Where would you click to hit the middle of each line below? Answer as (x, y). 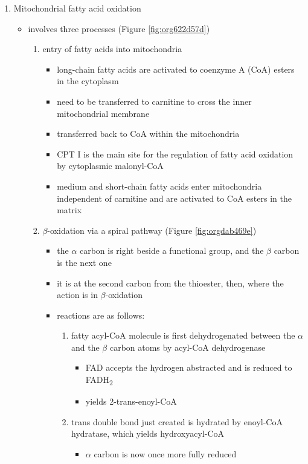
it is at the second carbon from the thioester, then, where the (170, 283)
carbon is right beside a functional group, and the (172, 250)
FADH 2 (99, 380)
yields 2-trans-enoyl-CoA (131, 401)
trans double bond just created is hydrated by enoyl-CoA (177, 421)
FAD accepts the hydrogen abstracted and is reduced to (189, 367)
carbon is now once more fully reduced (165, 453)
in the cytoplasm (88, 81)
